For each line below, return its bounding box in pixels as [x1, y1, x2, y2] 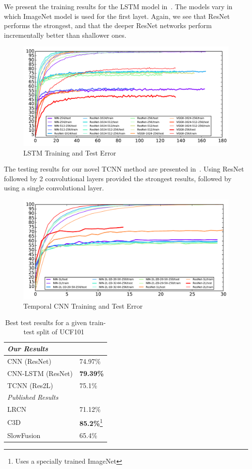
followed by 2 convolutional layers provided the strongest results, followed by [4, 173, 232, 183]
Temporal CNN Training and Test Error [23, 301, 143, 311]
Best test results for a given [5, 317, 87, 327]
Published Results [7, 392, 59, 402]
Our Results [7, 344, 48, 354]
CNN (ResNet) [7, 356, 51, 366]
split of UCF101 [36, 327, 84, 337]
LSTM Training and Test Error [23, 147, 116, 157]
